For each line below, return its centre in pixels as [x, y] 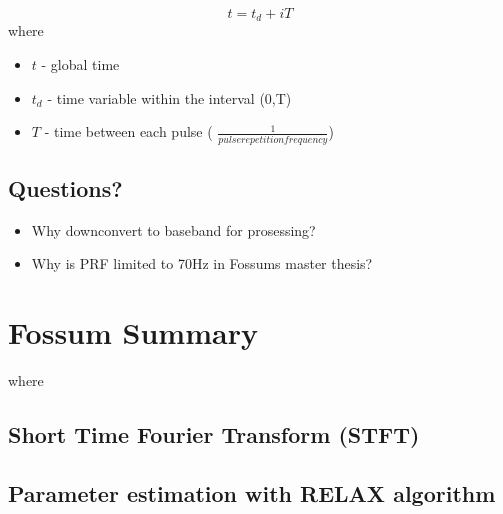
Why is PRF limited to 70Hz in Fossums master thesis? [202, 263]
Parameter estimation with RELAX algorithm [252, 492]
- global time [80, 64]
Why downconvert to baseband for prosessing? [173, 229]
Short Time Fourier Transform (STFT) [214, 434]
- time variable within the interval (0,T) [169, 97]
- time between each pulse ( [128, 131]
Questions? [65, 187]
